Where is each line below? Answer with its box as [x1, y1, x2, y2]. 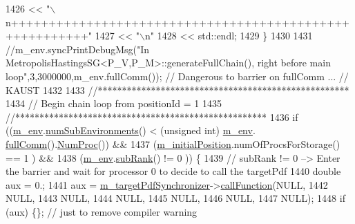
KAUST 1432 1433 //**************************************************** [6, 82, 349, 97]
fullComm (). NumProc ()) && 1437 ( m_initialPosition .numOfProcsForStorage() [6, 136, 340, 151]
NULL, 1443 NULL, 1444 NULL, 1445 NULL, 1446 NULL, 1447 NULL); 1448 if [6, 191, 345, 205]
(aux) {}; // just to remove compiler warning [6, 204, 198, 218]
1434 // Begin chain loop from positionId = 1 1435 [6, 96, 222, 111]
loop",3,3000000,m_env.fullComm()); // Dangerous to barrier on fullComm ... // [6, 68, 349, 83]
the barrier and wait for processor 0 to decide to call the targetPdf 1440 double [6, 164, 341, 178]
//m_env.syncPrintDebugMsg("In [6, 41, 150, 56]
